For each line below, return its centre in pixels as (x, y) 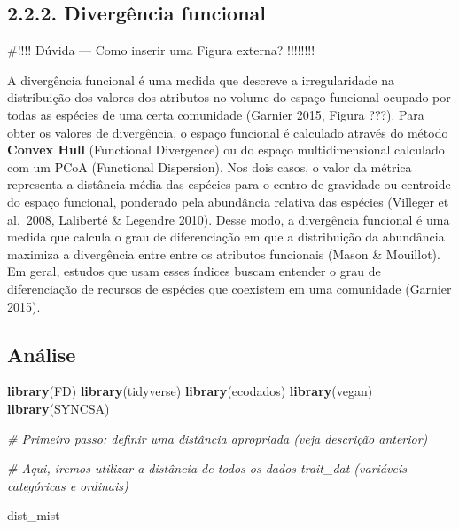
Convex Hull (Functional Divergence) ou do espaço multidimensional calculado (226, 150)
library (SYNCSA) (58, 408)
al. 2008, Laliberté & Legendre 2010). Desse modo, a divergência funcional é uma (229, 219)
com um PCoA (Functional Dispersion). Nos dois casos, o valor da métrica (210, 166)
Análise (42, 354)
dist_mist (34, 515)
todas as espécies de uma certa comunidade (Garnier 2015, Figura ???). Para (216, 114)
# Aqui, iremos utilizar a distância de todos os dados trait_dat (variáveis (207, 468)
